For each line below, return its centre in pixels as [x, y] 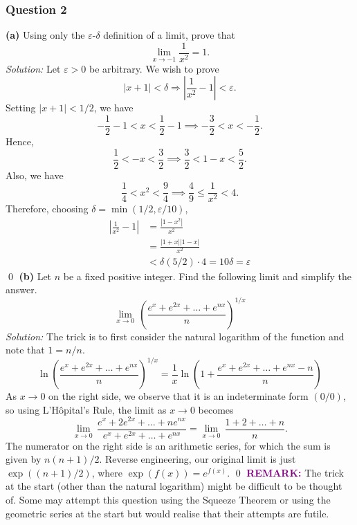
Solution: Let [33, 68]
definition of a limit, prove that [169, 35]
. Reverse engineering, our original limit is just [198, 459]
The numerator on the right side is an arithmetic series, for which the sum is [168, 445]
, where [107, 472]
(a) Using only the [45, 35]
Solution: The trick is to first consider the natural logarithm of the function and [175, 336]
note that [25, 350]
